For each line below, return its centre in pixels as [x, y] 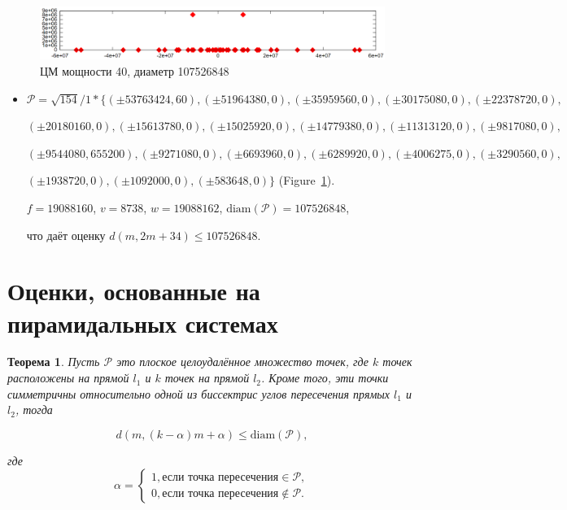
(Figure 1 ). [307, 180]
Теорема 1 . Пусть [54, 362]
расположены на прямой [68, 378]
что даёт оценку [66, 235]
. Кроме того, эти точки [325, 378]
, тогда [34, 410]
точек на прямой [207, 378]
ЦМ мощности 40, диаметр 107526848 [135, 71]
